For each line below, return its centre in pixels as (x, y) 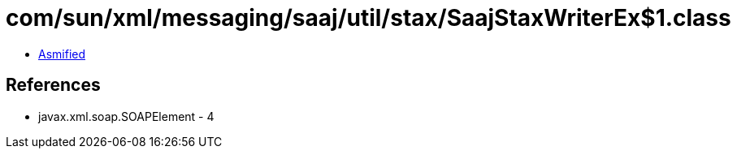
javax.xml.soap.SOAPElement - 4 (126, 116)
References (53, 85)
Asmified (62, 54)
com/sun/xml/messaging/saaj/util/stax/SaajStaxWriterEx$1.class (368, 18)
